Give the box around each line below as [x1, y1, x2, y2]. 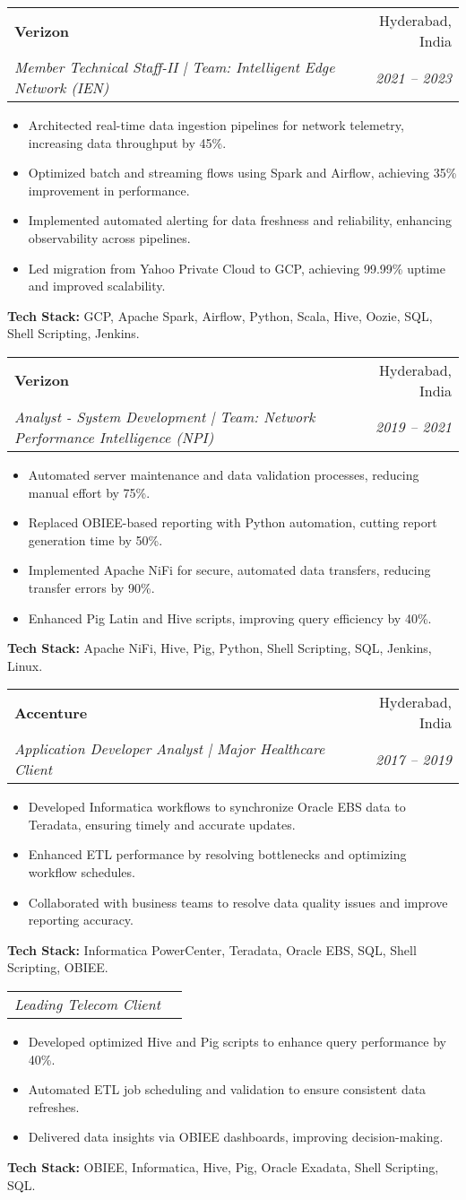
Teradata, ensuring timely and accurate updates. [28, 814, 296, 833]
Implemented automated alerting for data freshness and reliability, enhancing [28, 211, 452, 230]
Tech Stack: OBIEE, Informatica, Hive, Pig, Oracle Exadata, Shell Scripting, [7, 1158, 439, 1176]
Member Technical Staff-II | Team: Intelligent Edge [14, 57, 335, 77]
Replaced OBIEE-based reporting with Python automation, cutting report [28, 513, 437, 532]
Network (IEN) [14, 77, 109, 98]
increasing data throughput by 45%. [28, 133, 227, 152]
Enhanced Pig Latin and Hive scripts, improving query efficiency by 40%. [28, 608, 432, 627]
